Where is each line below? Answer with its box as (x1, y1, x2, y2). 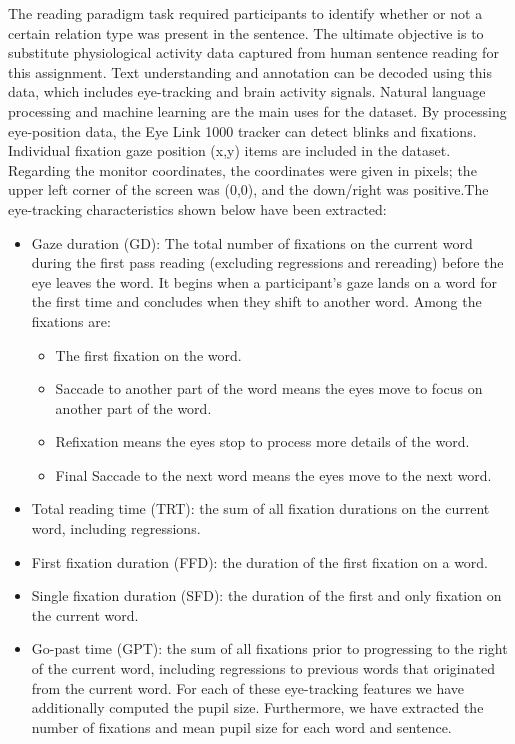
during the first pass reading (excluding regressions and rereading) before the (31, 252, 504, 273)
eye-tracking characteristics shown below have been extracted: (8, 198, 387, 219)
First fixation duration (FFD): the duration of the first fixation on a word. (31, 551, 489, 572)
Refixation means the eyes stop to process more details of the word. (55, 431, 470, 452)
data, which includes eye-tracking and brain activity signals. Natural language (8, 81, 486, 102)
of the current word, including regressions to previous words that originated (31, 658, 495, 679)
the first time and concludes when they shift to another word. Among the (31, 291, 482, 312)
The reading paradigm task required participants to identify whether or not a (8, 3, 483, 23)
